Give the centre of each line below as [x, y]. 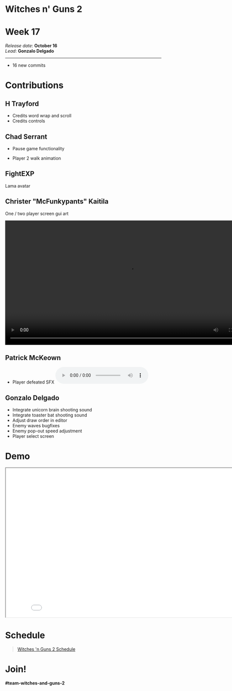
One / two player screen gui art [37, 213]
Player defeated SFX [33, 382]
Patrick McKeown [33, 357]
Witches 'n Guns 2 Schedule [46, 649]
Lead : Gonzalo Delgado [30, 51]
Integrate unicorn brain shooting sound [52, 410]
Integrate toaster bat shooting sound [50, 415]
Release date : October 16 [31, 46]
